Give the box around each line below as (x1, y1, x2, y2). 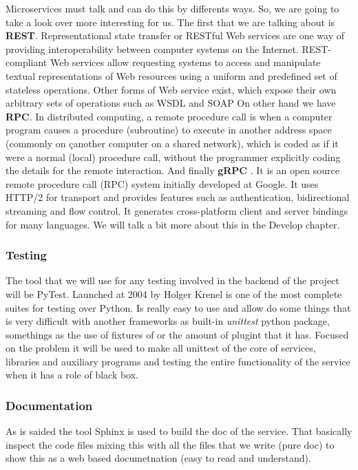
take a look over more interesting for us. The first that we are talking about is (6, 14, 335, 29)
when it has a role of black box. (6, 367, 139, 382)
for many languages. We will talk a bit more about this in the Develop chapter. (6, 217, 340, 231)
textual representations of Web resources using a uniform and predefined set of (6, 68, 337, 83)
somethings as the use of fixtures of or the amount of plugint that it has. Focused (6, 327, 349, 341)
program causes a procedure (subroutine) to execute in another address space (6, 122, 332, 137)
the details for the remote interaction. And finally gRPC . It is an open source (6, 163, 339, 178)
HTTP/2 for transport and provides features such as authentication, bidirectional (6, 190, 350, 204)
